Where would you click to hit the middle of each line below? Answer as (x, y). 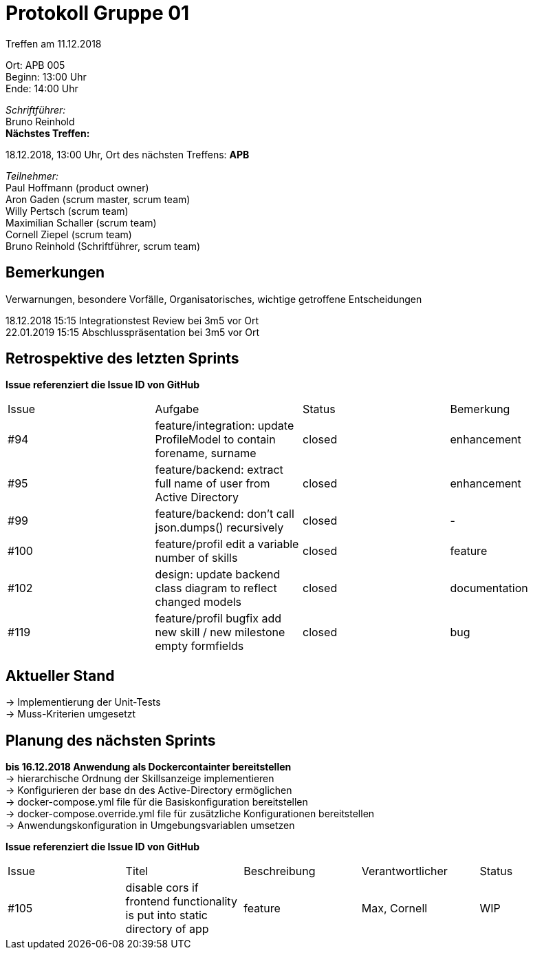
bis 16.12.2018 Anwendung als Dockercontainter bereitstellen (149, 767)
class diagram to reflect (216, 588)
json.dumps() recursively (219, 528)
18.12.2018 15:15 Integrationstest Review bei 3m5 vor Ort (132, 320)
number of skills (196, 558)
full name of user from (213, 484)
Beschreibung (280, 871)
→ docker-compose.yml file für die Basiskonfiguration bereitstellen (157, 802)
